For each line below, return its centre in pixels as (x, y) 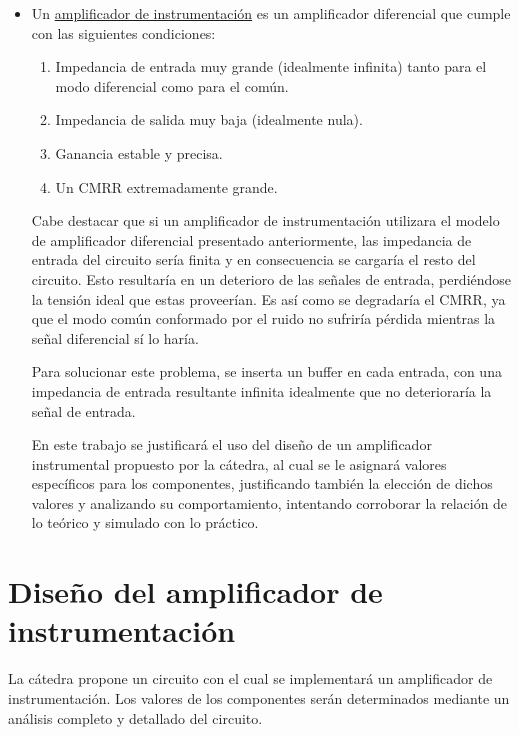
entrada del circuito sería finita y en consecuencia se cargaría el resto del (253, 259)
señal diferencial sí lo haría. (115, 337)
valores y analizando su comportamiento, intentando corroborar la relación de (269, 502)
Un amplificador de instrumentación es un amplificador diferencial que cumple (271, 13)
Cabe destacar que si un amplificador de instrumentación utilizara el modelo (265, 220)
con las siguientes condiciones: (123, 32)
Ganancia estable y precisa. (139, 152)
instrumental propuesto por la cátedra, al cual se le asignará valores (239, 463)
